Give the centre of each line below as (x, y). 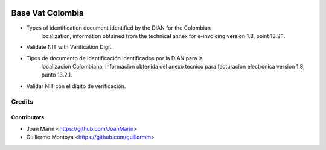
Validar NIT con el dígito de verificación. (76, 86)
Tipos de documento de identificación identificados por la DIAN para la (115, 58)
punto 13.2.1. (57, 75)
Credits (22, 101)
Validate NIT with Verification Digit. (69, 47)
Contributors (28, 117)
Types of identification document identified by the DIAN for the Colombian (119, 28)
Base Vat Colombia (47, 13)
